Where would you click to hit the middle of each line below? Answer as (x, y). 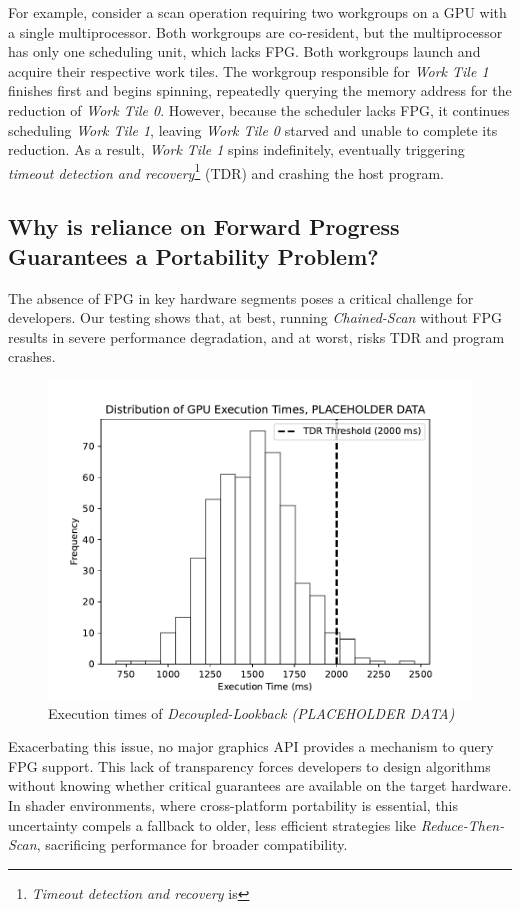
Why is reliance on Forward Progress (204, 226)
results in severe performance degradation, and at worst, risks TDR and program (256, 336)
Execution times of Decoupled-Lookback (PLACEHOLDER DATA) (251, 712)
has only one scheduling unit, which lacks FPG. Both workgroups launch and (244, 51)
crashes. (32, 356)
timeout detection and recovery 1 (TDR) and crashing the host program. (226, 171)
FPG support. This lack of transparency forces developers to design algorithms (249, 765)
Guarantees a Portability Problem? (193, 255)
